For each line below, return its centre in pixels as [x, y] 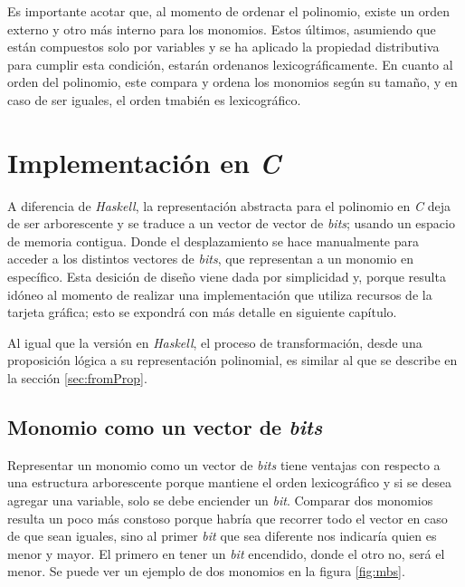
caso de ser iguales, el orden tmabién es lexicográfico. [154, 99]
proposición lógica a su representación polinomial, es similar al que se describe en [232, 360]
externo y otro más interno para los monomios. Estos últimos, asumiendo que [222, 29]
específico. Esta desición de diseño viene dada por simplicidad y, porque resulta [227, 277]
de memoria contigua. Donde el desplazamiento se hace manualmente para [213, 241]
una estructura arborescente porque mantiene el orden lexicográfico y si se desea [230, 482]
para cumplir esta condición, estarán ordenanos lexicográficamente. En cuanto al [230, 64]
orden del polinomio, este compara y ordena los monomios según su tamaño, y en [232, 82]
